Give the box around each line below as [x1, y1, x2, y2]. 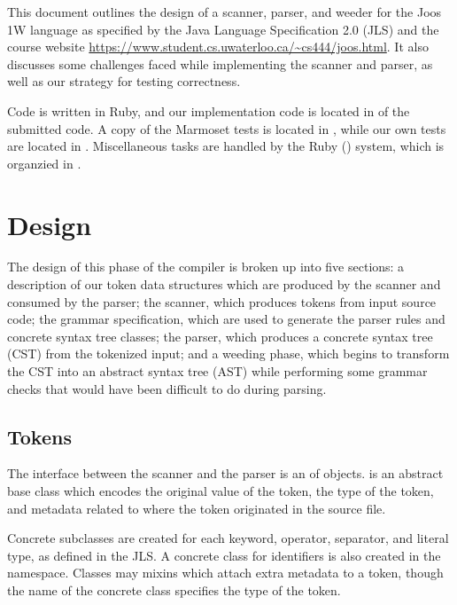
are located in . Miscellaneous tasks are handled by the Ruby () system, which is [7, 137, 445, 155]
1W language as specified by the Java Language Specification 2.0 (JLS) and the [7, 20, 439, 38]
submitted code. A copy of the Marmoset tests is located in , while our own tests [7, 119, 446, 137]
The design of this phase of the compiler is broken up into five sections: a [7, 257, 405, 276]
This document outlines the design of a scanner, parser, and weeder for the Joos [7, 3, 442, 20]
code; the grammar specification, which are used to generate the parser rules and [7, 310, 445, 328]
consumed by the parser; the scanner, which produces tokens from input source [7, 292, 437, 310]
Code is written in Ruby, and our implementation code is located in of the [7, 101, 410, 120]
